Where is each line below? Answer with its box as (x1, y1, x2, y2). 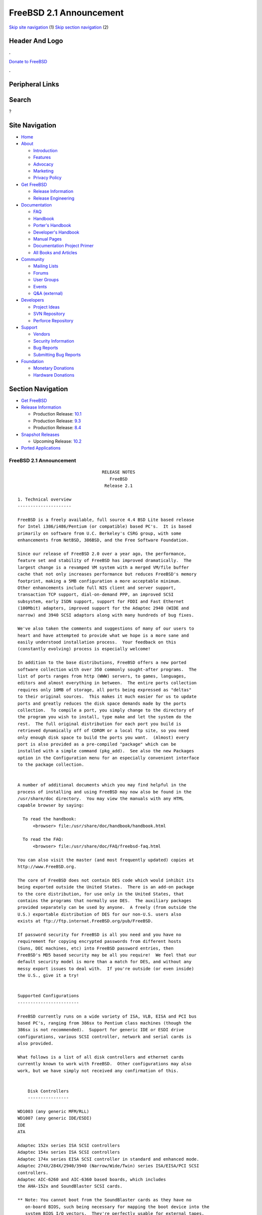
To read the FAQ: (22, 836, 64, 842)
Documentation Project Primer (33, 243, 94, 249)
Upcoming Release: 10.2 (33, 438, 82, 444)
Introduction (33, 147, 58, 153)
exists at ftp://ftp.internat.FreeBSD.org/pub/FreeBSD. (17, 919, 153, 924)
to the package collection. (17, 762, 84, 767)
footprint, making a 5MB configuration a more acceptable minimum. (17, 578, 181, 584)
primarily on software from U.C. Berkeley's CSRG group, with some (17, 530, 181, 536)
